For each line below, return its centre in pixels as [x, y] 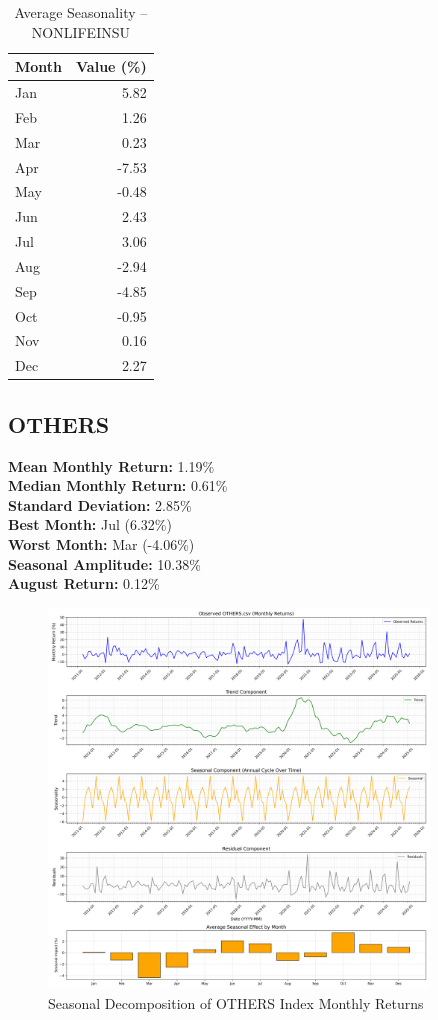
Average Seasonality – [81, 12]
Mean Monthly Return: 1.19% [111, 465]
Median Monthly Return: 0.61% [118, 485]
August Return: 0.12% [84, 583]
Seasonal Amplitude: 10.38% [104, 563]
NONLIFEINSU [80, 31]
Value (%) [111, 66]
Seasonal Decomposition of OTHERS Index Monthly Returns [236, 1002]
